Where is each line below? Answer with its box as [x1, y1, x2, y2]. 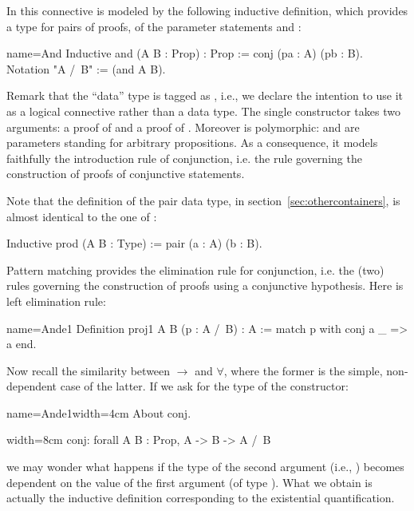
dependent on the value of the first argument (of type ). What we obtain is [6, 473, 373, 490]
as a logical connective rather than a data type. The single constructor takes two [6, 102, 400, 119]
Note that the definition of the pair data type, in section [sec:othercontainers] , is [6, 192, 400, 208]
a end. [6, 335, 37, 352]
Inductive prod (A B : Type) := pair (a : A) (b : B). [6, 235, 262, 252]
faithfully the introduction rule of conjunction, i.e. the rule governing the [6, 149, 362, 166]
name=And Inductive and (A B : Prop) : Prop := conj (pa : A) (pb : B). [6, 45, 363, 61]
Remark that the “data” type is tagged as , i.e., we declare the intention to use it [6, 87, 404, 104]
